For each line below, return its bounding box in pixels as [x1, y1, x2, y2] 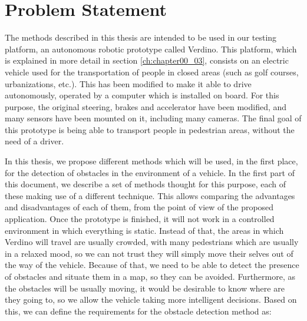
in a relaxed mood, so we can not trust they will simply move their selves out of [5, 247, 293, 259]
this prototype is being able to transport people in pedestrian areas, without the [5, 123, 295, 135]
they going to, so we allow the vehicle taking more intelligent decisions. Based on [5, 293, 297, 306]
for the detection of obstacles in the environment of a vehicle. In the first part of [5, 166, 295, 178]
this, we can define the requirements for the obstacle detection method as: [5, 305, 272, 317]
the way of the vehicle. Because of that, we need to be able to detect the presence [5, 259, 299, 271]
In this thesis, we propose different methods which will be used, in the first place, [5, 155, 298, 167]
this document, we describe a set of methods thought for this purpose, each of [5, 178, 286, 190]
